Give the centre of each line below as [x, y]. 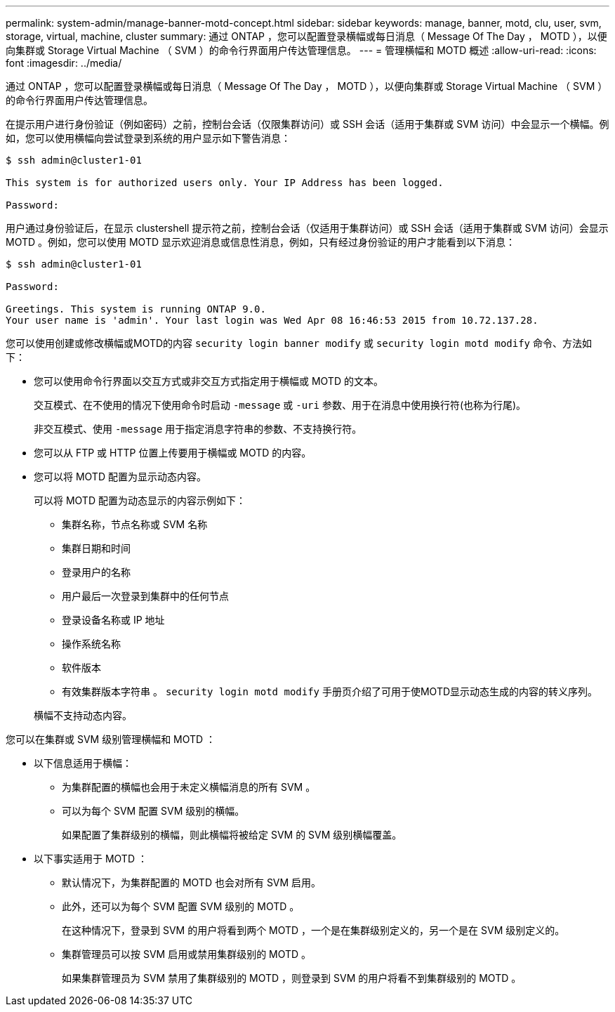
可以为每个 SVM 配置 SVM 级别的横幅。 [153, 811]
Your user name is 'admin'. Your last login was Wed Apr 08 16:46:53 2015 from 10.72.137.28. [272, 320]
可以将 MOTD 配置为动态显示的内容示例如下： [140, 500]
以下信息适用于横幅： [83, 763]
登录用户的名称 [96, 572]
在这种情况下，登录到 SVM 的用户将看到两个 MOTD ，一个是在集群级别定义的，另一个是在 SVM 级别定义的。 [313, 930]
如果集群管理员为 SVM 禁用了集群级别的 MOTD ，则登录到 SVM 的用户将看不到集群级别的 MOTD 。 [292, 978]
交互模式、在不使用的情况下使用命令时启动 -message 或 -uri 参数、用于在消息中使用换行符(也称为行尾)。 [280, 405]
